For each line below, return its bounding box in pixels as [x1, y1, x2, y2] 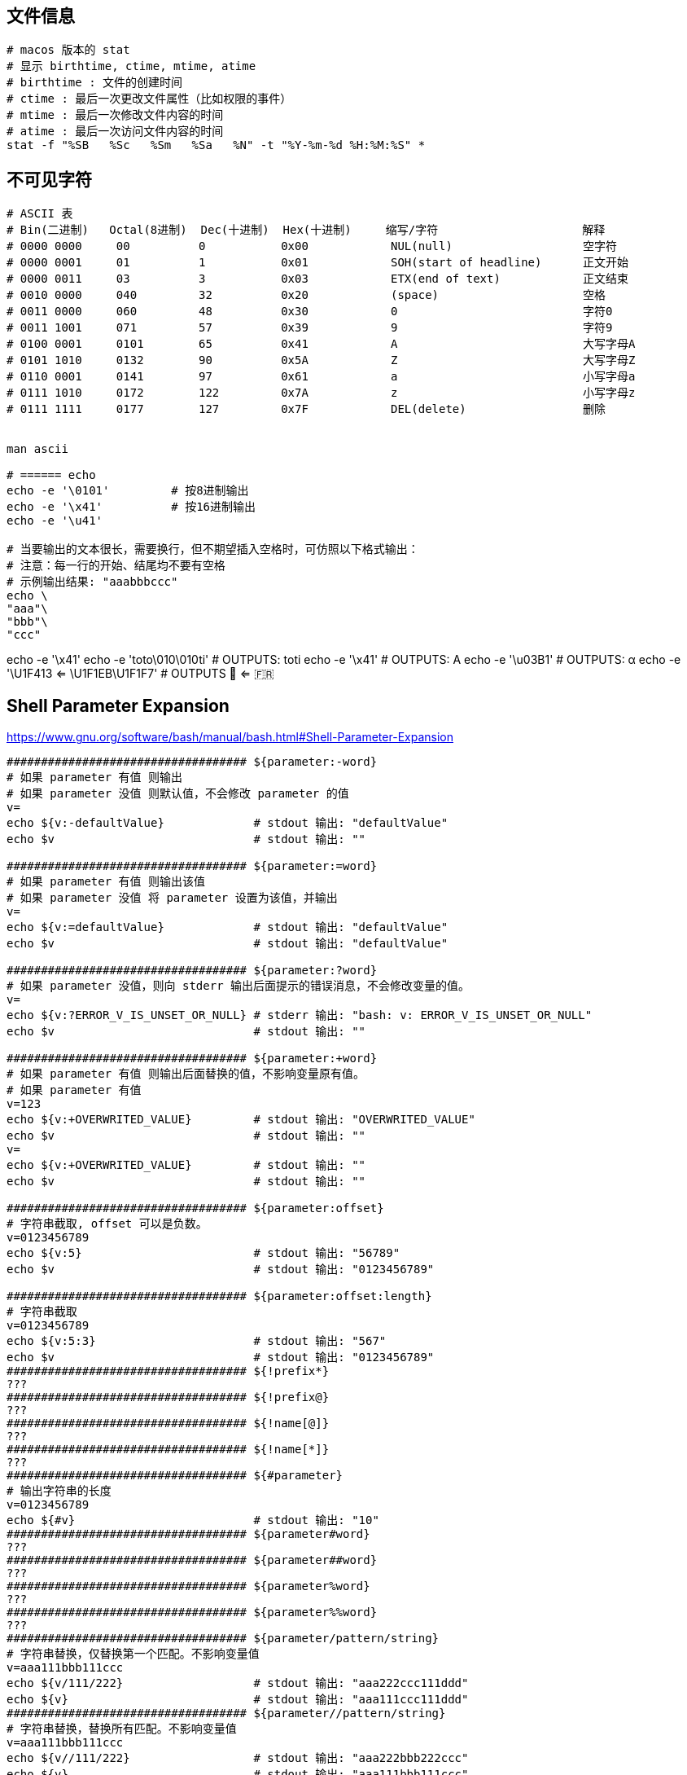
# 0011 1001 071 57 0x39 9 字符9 [7, 321, 613, 335]
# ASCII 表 [7, 207, 73, 221]
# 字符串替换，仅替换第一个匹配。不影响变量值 [7, 1647, 260, 1661]
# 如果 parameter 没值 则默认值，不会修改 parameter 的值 [7, 787, 349, 801]
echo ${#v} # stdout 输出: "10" [7, 1514, 379, 1527]
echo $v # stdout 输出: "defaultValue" [7, 937, 449, 951]
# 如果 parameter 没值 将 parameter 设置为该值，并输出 [7, 891, 338, 905]
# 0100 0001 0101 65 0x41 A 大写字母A [7, 337, 636, 351]
